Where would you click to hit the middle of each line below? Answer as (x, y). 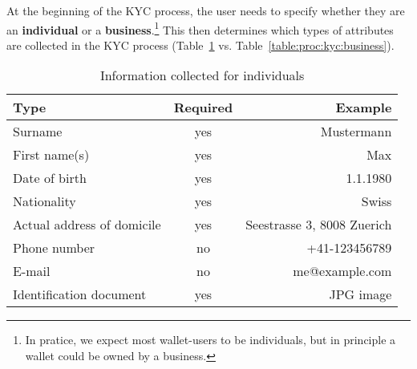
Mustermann (356, 132)
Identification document (80, 294)
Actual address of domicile (87, 225)
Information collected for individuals (202, 75)
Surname (38, 132)
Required (203, 107)
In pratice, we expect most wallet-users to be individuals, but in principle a (211, 340)
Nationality (45, 201)
